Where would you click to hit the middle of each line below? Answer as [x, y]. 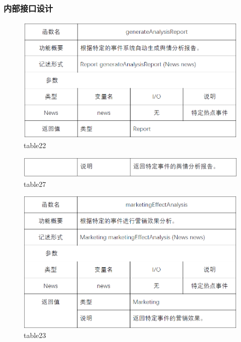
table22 [35, 145]
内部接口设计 [28, 8]
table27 [35, 184]
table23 [35, 335]
